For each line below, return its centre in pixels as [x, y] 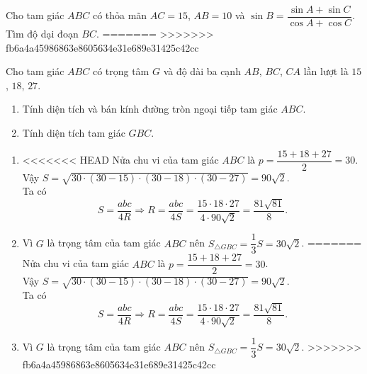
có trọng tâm [121, 71]
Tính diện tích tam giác [74, 133]
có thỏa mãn [120, 15]
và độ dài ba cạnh [202, 71]
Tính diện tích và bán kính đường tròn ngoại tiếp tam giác [150, 109]
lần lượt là [326, 71]
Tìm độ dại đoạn [42, 34]
